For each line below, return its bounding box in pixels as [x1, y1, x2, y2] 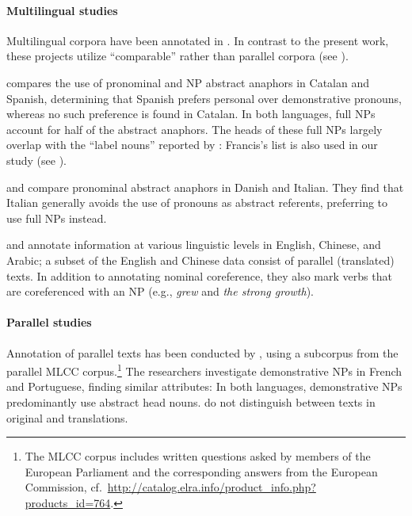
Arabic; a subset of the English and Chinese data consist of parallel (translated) [6, 251, 395, 268]
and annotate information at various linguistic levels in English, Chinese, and [6, 236, 381, 253]
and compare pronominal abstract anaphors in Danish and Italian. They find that [6, 178, 404, 195]
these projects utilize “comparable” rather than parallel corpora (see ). [6, 48, 349, 64]
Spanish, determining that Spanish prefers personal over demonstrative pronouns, [6, 90, 402, 106]
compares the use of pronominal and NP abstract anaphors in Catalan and [6, 74, 370, 90]
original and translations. [6, 409, 128, 426]
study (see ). [6, 151, 67, 168]
